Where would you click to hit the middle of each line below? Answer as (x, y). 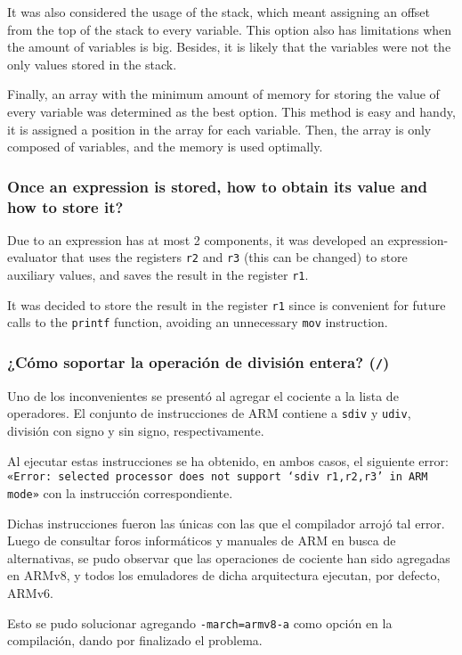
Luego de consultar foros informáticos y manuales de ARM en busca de (202, 540)
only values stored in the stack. (92, 64)
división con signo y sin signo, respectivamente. (136, 431)
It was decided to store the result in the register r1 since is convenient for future (227, 304)
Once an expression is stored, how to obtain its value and (217, 186)
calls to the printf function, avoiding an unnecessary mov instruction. (198, 322)
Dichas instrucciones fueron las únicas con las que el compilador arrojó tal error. (226, 523)
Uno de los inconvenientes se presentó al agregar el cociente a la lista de (203, 395)
